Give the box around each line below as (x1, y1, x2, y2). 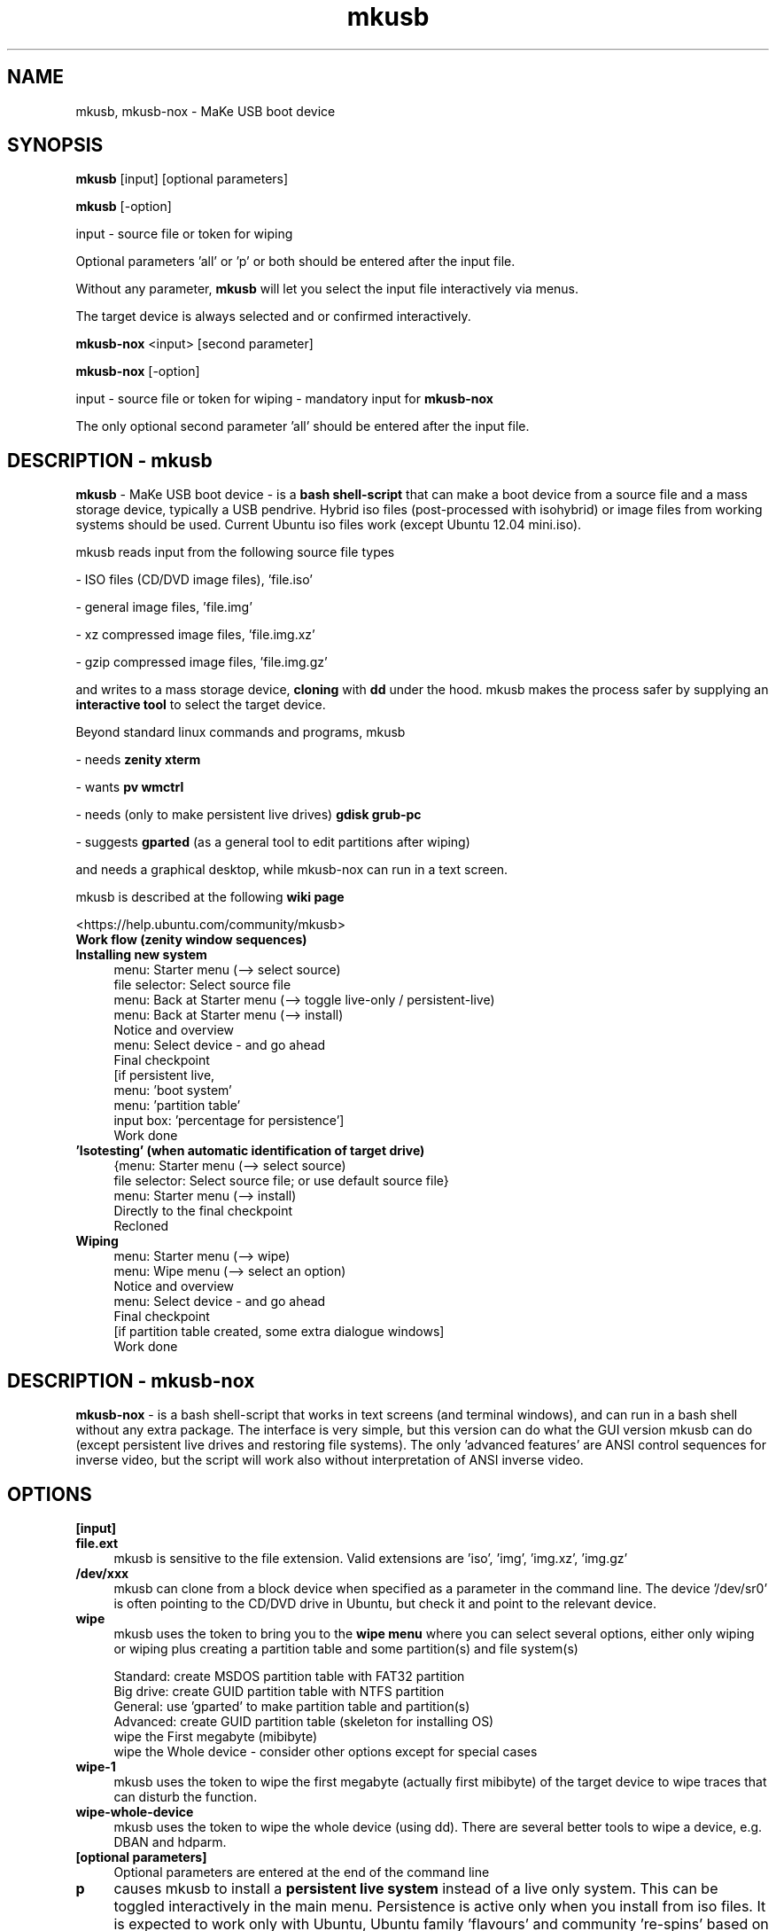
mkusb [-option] (75, 199, 172, 215)
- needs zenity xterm (75, 752, 201, 768)
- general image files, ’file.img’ (75, 599, 252, 615)
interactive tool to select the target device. (75, 697, 326, 713)
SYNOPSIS (7, 134, 104, 157)
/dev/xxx (75, 1565, 129, 1581)
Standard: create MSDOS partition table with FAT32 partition (113, 1668, 465, 1684)
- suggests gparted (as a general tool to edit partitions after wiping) (75, 834, 470, 850)
